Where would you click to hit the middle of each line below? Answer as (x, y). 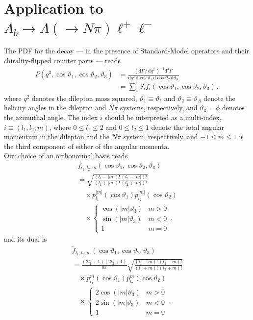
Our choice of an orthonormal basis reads (66, 156)
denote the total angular (188, 127)
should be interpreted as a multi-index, (163, 117)
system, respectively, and (161, 136)
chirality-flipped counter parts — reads (62, 60)
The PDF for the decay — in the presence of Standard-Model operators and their (126, 51)
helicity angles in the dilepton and (55, 108)
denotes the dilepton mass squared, (85, 98)
